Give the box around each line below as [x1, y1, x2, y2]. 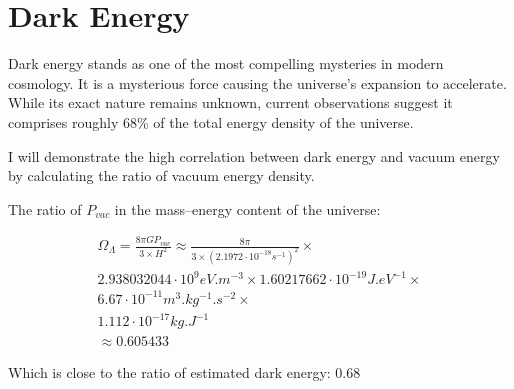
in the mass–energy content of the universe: [114, 198, 381, 219]
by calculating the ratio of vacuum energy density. [8, 165, 315, 186]
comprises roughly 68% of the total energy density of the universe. [8, 111, 414, 132]
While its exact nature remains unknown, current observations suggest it [8, 92, 453, 113]
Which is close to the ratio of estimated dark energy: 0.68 [8, 361, 361, 382]
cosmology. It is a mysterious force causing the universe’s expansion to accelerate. [8, 72, 507, 93]
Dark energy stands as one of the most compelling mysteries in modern [8, 53, 444, 74]
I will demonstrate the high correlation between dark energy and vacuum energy [8, 145, 500, 166]
